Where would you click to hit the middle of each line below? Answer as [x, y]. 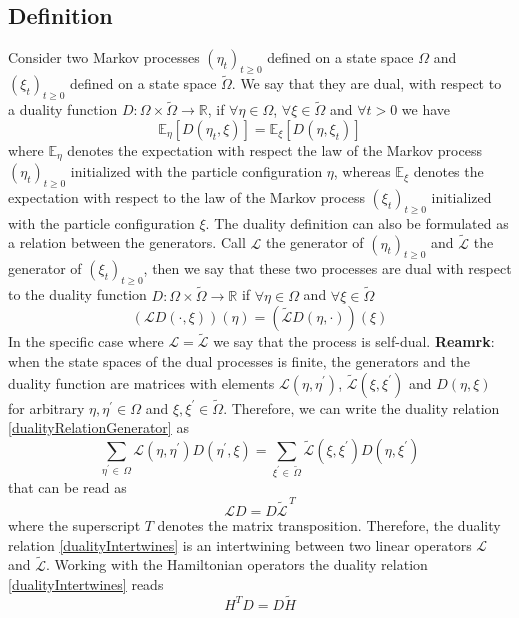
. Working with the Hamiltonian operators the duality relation [237, 564]
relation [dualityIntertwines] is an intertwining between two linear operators [240, 544]
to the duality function [77, 294]
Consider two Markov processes [104, 57]
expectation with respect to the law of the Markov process [186, 197]
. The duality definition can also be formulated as [357, 222]
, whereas [362, 171]
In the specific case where [86, 341]
